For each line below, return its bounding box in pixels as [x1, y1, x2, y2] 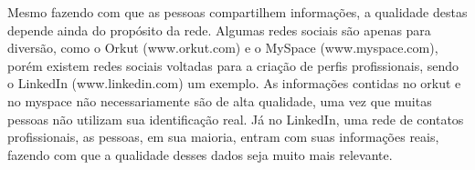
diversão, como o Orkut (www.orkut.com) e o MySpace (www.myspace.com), [7, 38, 438, 57]
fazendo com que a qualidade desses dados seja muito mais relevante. [7, 145, 393, 164]
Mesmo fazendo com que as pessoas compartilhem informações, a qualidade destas [7, 3, 468, 21]
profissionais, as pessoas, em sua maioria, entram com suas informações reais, [7, 127, 439, 146]
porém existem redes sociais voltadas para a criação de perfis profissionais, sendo [7, 55, 459, 75]
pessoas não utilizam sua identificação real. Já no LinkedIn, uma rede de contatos [7, 109, 464, 128]
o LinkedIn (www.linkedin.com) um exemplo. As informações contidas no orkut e [7, 74, 461, 93]
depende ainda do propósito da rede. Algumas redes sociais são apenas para [7, 20, 431, 39]
